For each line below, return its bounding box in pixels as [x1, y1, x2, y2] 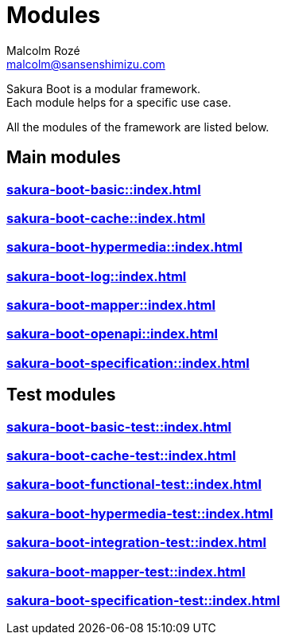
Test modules [6, 385, 116, 405]
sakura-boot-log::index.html [6, 268, 187, 284]
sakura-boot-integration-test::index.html [6, 534, 266, 551]
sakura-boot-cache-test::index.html [6, 448, 236, 464]
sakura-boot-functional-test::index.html [6, 476, 262, 493]
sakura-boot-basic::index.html [6, 181, 201, 197]
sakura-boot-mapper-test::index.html [6, 563, 246, 580]
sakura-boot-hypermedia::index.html [6, 239, 242, 256]
